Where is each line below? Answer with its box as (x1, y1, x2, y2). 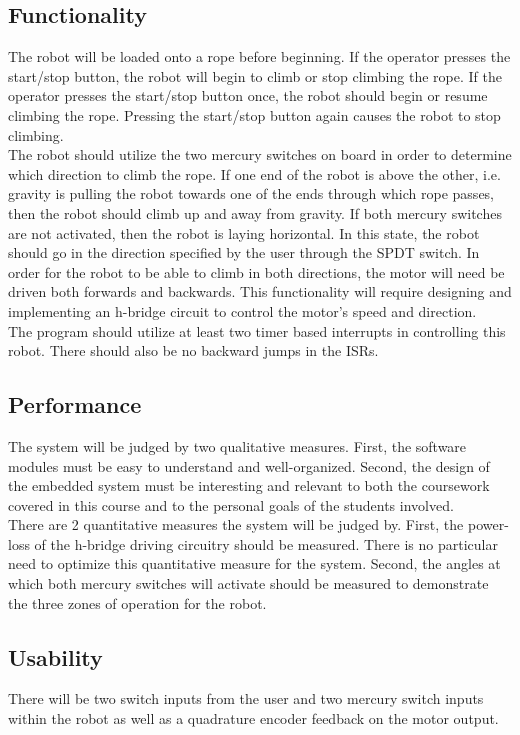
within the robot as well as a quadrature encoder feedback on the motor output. (8, 708, 499, 729)
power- (467, 514, 509, 535)
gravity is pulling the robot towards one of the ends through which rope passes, (8, 183, 495, 204)
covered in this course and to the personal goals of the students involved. (8, 494, 454, 515)
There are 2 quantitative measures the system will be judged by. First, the (8, 514, 464, 535)
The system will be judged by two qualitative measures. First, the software (8, 435, 467, 456)
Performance (8, 389, 142, 420)
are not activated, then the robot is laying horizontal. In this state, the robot (8, 222, 480, 243)
